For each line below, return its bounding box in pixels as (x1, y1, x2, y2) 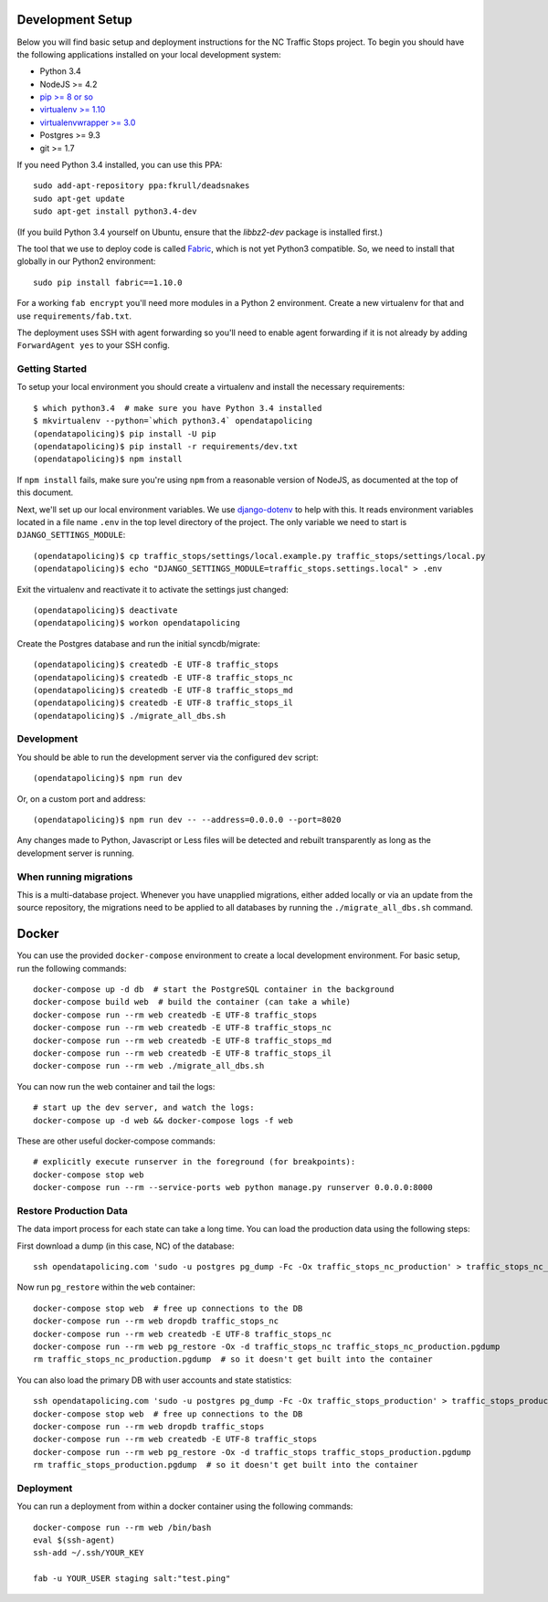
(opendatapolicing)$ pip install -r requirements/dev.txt (33, 441, 299, 452)
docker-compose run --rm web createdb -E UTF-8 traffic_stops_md (33, 1035, 332, 1046)
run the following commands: (16, 963, 127, 974)
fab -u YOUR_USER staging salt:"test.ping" (33, 1574, 231, 1584)
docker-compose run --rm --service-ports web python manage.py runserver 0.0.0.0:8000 (33, 1183, 433, 1193)
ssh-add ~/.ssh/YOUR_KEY (33, 1548, 144, 1558)
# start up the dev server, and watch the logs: (33, 1102, 255, 1113)
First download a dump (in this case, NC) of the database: (16, 1240, 235, 1251)
